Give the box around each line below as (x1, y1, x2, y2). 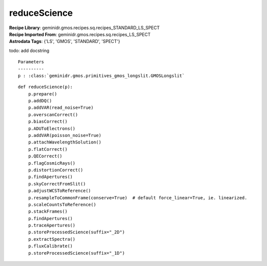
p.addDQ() (28, 98, 52, 104)
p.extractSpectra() (28, 236, 76, 242)
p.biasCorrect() (28, 119, 68, 125)
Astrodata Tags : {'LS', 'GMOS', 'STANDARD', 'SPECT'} (9, 39, 121, 44)
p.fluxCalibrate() (28, 243, 73, 249)
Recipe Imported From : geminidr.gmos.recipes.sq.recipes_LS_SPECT (9, 31, 151, 37)
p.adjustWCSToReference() (28, 188, 91, 194)
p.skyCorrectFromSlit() (28, 181, 86, 186)
